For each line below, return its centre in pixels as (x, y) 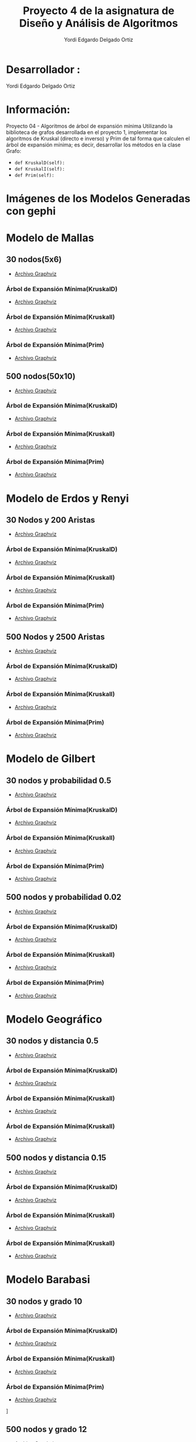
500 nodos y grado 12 (46, 1429)
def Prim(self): (34, 175)
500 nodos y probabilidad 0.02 (64, 897)
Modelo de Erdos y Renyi (67, 498)
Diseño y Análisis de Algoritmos (99, 23)
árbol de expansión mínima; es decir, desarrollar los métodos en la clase (93, 145)
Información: (38, 109)
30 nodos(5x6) (34, 260)
